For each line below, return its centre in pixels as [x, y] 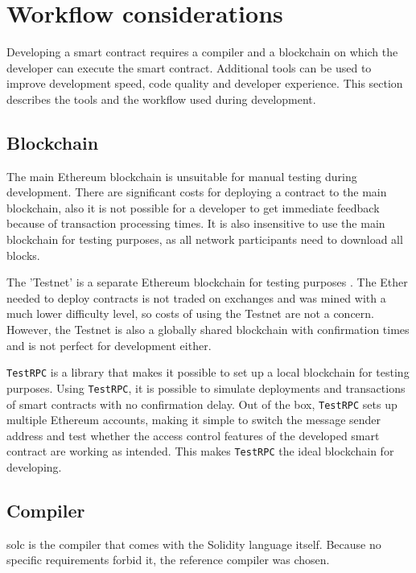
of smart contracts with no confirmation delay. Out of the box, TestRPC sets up [202, 404]
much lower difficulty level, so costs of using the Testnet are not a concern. [190, 313]
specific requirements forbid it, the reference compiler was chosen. [168, 560]
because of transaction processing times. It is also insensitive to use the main [196, 223]
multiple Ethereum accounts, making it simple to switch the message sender [194, 420]
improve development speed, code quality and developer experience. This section [205, 83]
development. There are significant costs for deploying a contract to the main [197, 192]
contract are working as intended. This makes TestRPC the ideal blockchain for [200, 451]
